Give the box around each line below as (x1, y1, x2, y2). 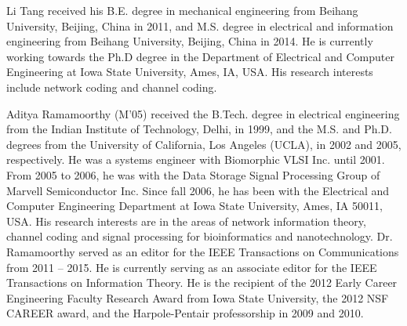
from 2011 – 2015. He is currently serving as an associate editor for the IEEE (6, 259, 377, 275)
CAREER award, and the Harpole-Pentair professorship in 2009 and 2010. (6, 305, 364, 321)
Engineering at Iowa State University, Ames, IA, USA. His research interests (6, 63, 373, 80)
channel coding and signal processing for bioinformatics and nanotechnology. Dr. (6, 228, 393, 244)
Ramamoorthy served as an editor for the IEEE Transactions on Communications (6, 243, 399, 259)
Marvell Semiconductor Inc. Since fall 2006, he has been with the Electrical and (6, 182, 390, 198)
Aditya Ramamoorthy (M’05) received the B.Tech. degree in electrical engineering (6, 105, 400, 121)
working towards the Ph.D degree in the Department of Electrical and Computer (6, 48, 394, 64)
